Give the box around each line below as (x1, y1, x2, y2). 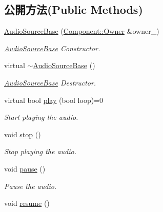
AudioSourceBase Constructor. (4, 43, 100, 53)
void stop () (4, 129, 41, 139)
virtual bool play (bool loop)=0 (4, 94, 104, 105)
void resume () (4, 198, 50, 208)
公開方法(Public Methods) (4, 2, 143, 17)
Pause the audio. (4, 180, 57, 191)
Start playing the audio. (4, 112, 78, 122)
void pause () (4, 163, 46, 174)
